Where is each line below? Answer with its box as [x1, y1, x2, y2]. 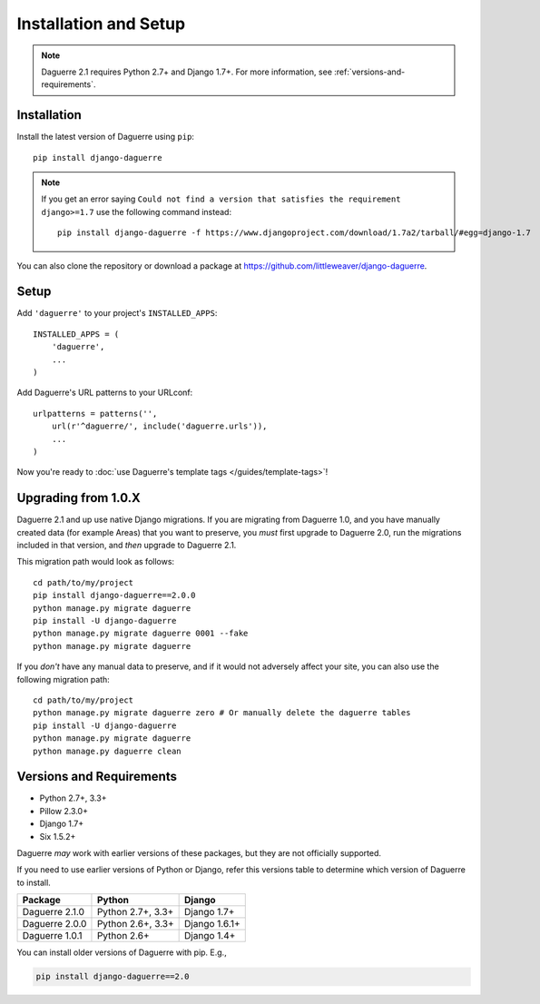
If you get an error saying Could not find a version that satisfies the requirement [41, 193, 401, 204]
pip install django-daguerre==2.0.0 [33, 590, 196, 601]
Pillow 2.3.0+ [39, 805, 88, 816]
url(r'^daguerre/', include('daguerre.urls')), [51, 421, 268, 431]
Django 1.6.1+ [184, 918, 241, 930]
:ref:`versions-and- [334, 66, 406, 77]
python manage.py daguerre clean [33, 745, 182, 756]
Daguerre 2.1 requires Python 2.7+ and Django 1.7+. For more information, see [41, 66, 333, 77]
